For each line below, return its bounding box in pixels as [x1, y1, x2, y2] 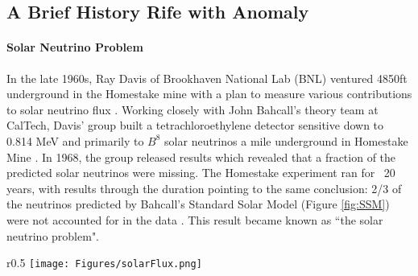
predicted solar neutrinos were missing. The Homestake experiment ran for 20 [6, 164, 395, 181]
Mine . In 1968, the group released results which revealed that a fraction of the [6, 148, 396, 165]
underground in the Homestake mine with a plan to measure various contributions [6, 85, 412, 102]
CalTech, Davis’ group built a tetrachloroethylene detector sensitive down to [6, 117, 384, 134]
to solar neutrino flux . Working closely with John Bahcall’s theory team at [6, 101, 379, 117]
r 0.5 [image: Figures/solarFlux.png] [6, 254, 202, 271]
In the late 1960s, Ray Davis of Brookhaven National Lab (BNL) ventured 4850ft [6, 69, 408, 86]
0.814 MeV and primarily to [6, 132, 144, 149]
